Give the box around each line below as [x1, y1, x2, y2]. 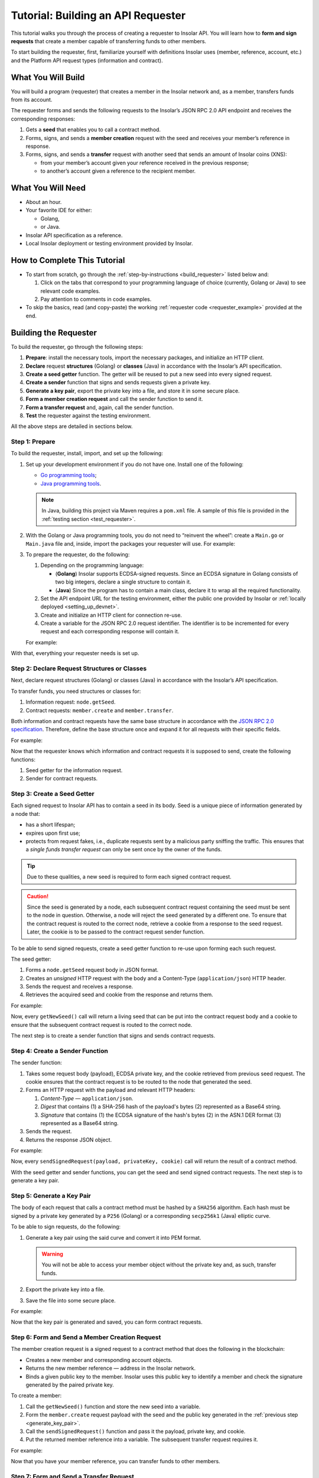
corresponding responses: [11, 115, 76, 122]
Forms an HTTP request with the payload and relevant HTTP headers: [25, 1087, 196, 1094]
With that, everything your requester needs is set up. [11, 650, 139, 657]
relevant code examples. [40, 287, 100, 294]
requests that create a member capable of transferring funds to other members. [11, 37, 207, 44]
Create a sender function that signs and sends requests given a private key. [25, 379, 211, 386]
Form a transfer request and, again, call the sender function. [25, 404, 174, 411]
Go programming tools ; [40, 472, 97, 479]
